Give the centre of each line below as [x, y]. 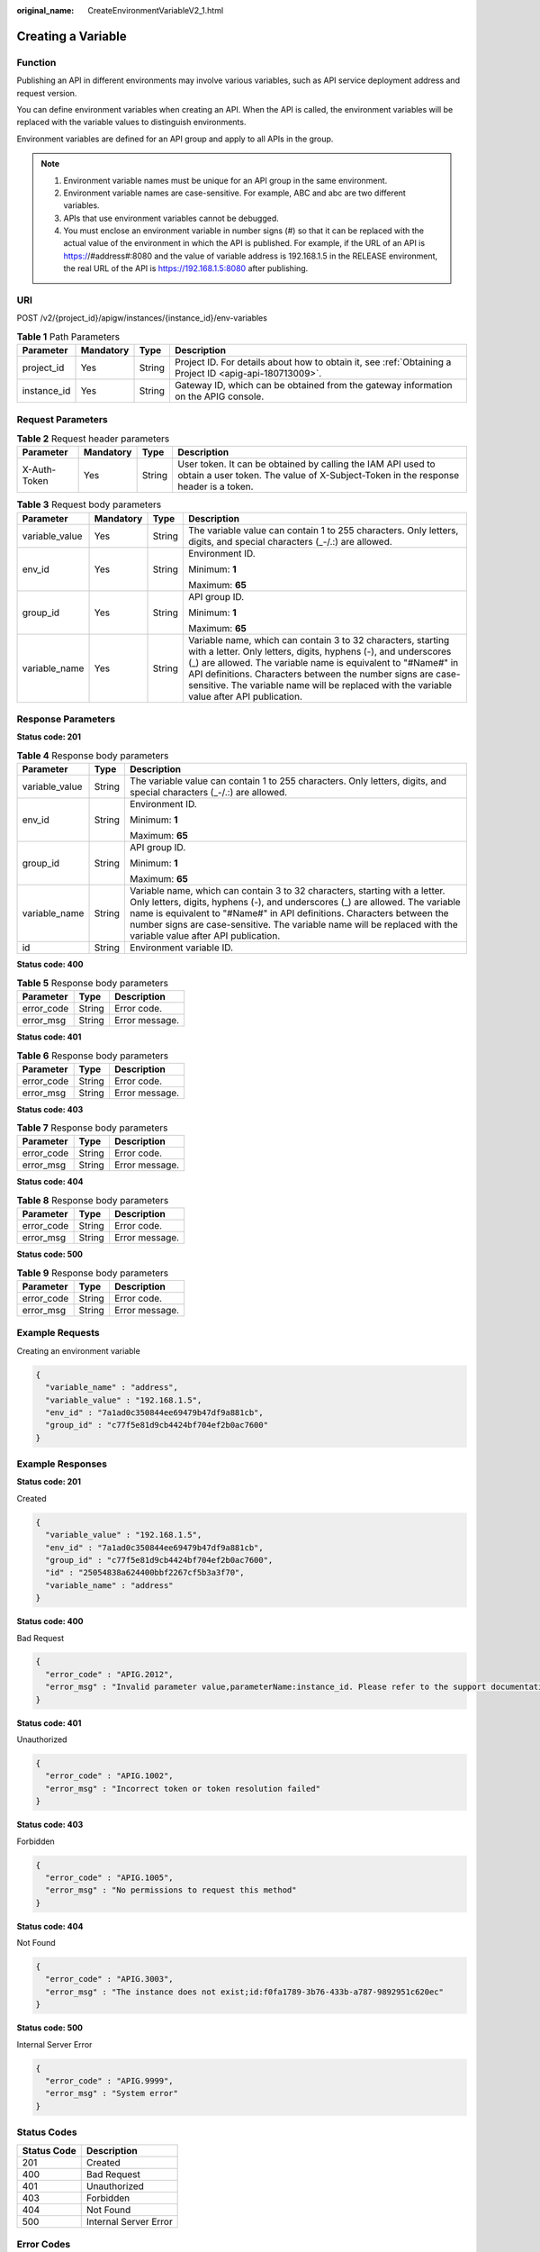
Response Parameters [66, 719]
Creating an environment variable [79, 1350]
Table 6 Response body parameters [93, 1056]
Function [36, 62]
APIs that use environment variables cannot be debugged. [171, 218]
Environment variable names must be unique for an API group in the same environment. [225, 180]
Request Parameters [62, 419]
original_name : [45, 10]
